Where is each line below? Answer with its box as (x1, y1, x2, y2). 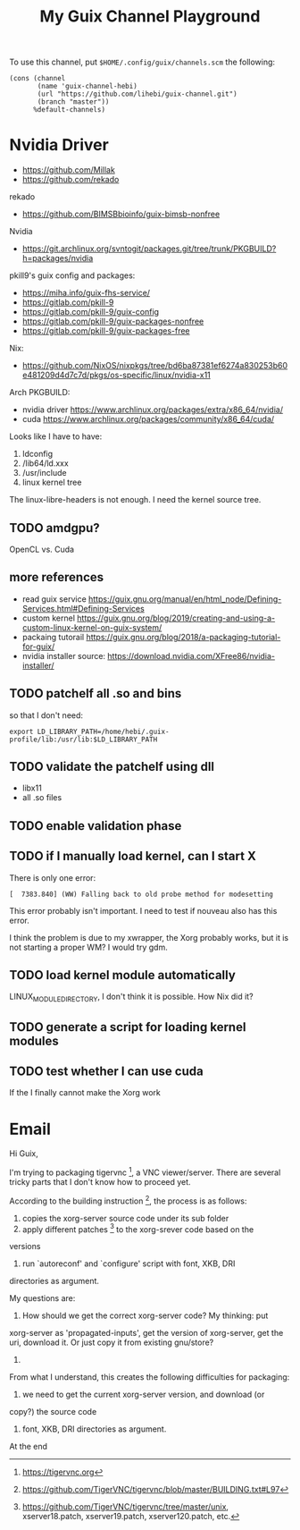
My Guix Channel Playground (39, 6, 261, 27)
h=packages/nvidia (21, 253, 94, 264)
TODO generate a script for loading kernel (9, 1019, 246, 1035)
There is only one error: (9, 872, 96, 883)
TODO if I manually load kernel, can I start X (9, 849, 256, 864)
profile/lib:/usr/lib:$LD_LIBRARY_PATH (9, 735, 158, 744)
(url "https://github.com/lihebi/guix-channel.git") (37, 89, 238, 99)
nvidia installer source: (21, 650, 105, 661)
